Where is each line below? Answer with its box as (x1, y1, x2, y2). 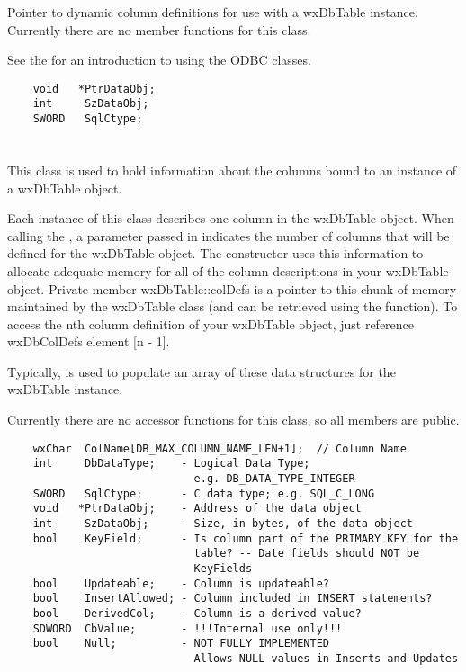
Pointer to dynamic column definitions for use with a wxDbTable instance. (7, 3, 418, 21)
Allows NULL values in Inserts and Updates (193, 651, 459, 665)
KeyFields (193, 561, 253, 575)
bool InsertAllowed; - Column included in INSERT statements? (32, 592, 433, 605)
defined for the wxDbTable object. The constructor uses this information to (7, 244, 424, 263)
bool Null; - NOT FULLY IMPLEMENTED (32, 637, 329, 650)
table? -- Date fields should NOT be (193, 547, 420, 560)
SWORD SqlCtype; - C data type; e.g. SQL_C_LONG (32, 487, 375, 500)
